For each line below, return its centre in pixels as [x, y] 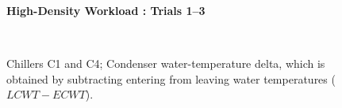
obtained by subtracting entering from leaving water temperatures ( [171, 78]
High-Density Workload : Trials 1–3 [106, 10]
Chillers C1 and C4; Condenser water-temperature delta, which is [166, 63]
